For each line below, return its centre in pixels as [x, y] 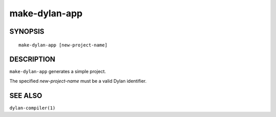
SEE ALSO [26, 95]
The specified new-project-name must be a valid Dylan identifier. [78, 81]
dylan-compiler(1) [32, 108]
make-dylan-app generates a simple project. [58, 72]
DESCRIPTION [32, 60]
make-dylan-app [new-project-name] [63, 45]
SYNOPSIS [27, 31]
